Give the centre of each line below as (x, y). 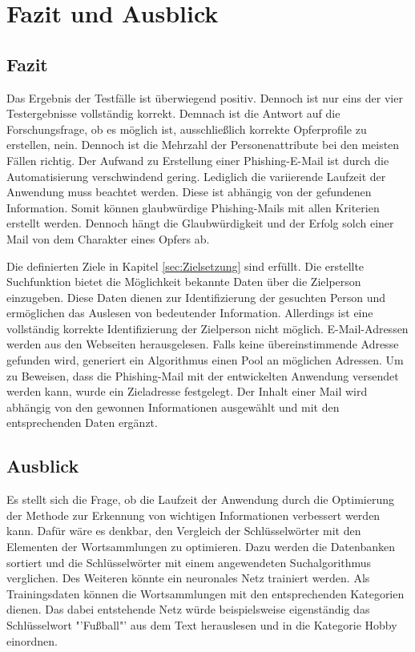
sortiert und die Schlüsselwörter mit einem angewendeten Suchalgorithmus (189, 562)
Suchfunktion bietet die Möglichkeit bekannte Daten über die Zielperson (184, 282)
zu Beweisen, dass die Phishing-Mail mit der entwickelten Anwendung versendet (203, 375)
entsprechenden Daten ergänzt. (82, 423)
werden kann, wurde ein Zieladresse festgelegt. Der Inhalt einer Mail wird (187, 391)
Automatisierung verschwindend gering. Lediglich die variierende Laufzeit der (196, 176)
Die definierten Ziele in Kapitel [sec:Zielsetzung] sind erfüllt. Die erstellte (185, 266)
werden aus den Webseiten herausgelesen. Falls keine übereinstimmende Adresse (203, 344)
